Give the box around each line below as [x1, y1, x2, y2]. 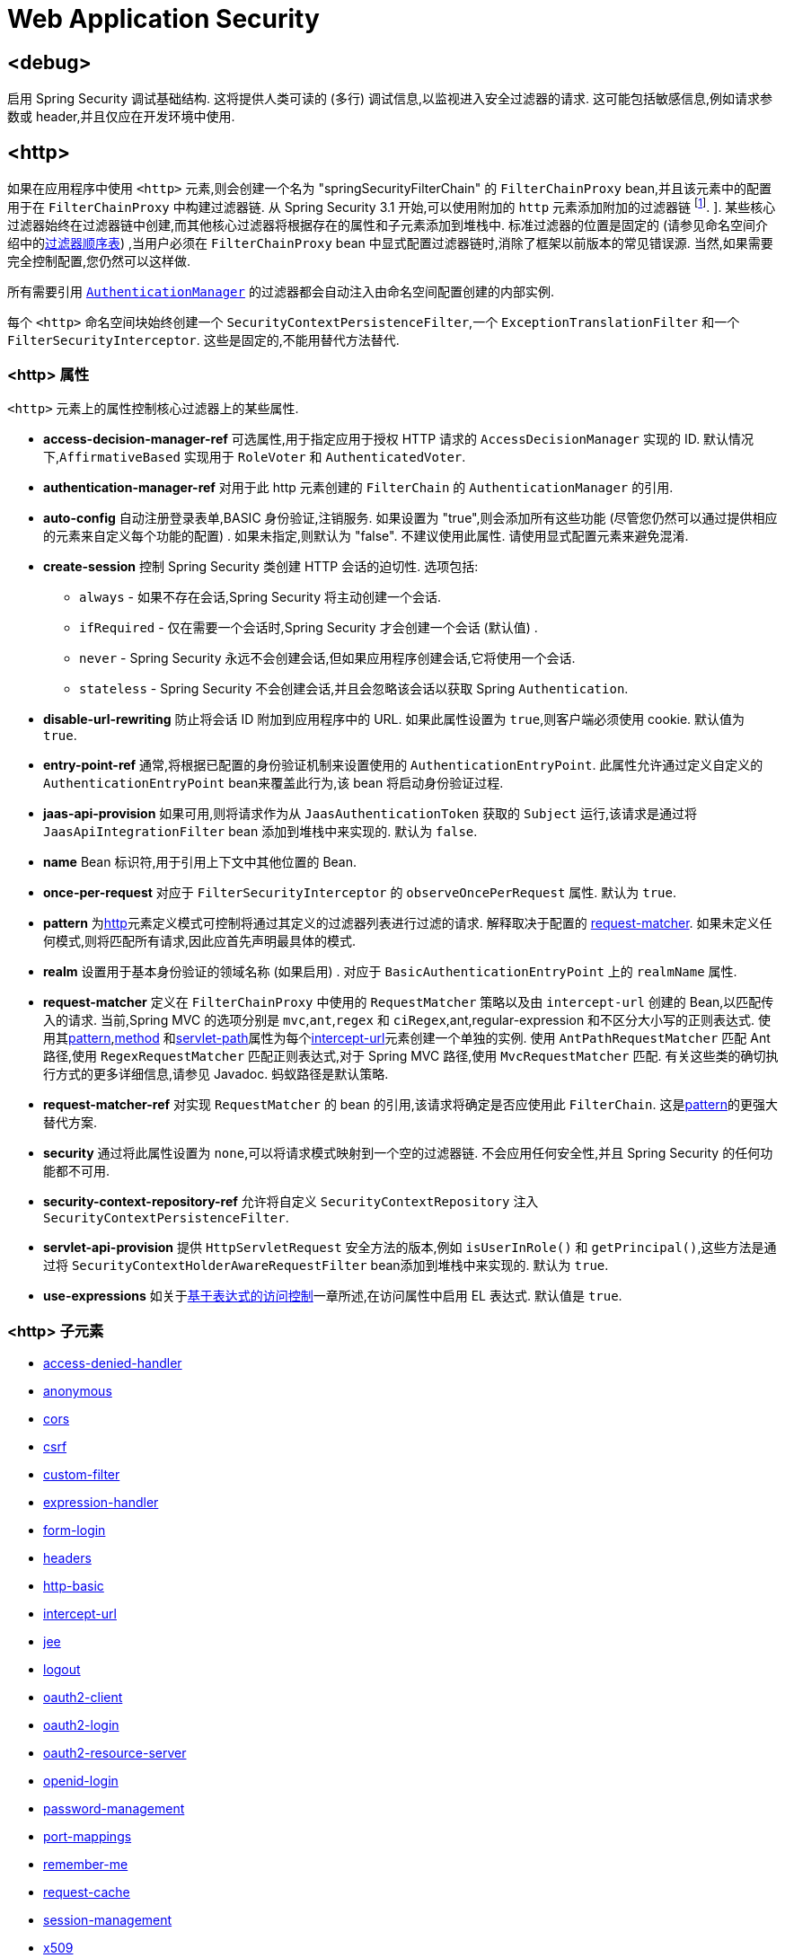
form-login [43, 1522, 106, 1539]
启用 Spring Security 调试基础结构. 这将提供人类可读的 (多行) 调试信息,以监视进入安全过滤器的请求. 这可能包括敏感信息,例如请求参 [7, 91, 773, 107]
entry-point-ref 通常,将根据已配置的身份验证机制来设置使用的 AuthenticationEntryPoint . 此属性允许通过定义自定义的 [43, 757, 763, 773]
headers [43, 1550, 92, 1566]
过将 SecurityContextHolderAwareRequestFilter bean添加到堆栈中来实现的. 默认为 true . [43, 1257, 609, 1274]
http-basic [43, 1578, 104, 1594]
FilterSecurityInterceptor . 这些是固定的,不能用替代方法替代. [7, 331, 400, 348]
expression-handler [43, 1495, 159, 1511]
